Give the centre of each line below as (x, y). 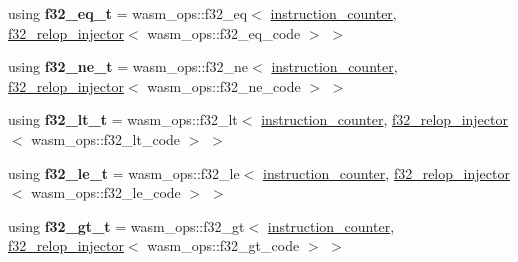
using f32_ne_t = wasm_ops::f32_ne (128, 66)
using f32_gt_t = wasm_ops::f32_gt (126, 225)
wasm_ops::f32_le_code (106, 192)
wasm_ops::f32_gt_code (223, 245)
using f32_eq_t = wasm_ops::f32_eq (128, 13)
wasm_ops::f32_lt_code (106, 138)
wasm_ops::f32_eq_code (224, 32)
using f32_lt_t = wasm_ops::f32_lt (123, 119)
